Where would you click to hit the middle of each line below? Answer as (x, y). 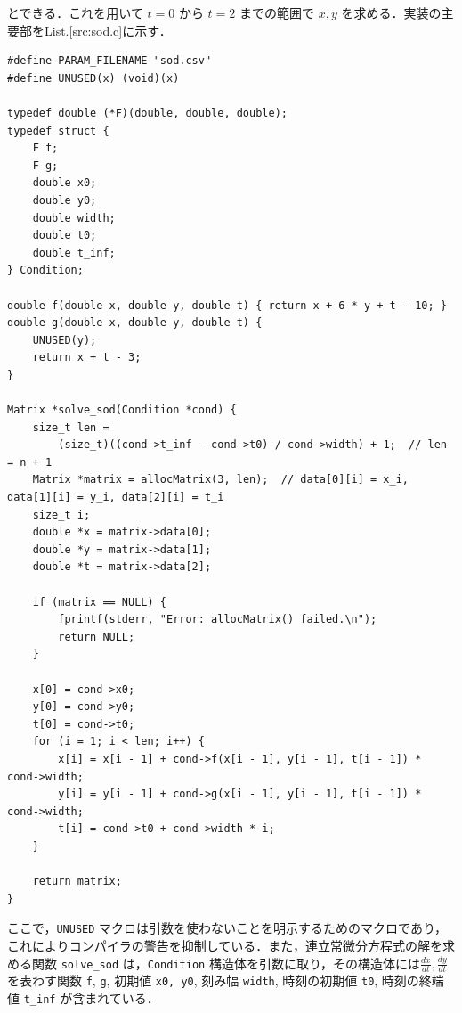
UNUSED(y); (65, 340)
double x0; (65, 183)
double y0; (65, 200)
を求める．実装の (391, 12)
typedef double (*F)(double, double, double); (147, 113)
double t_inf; (74, 253)
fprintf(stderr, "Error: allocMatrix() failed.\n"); (218, 620)
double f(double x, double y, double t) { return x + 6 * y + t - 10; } (227, 305)
